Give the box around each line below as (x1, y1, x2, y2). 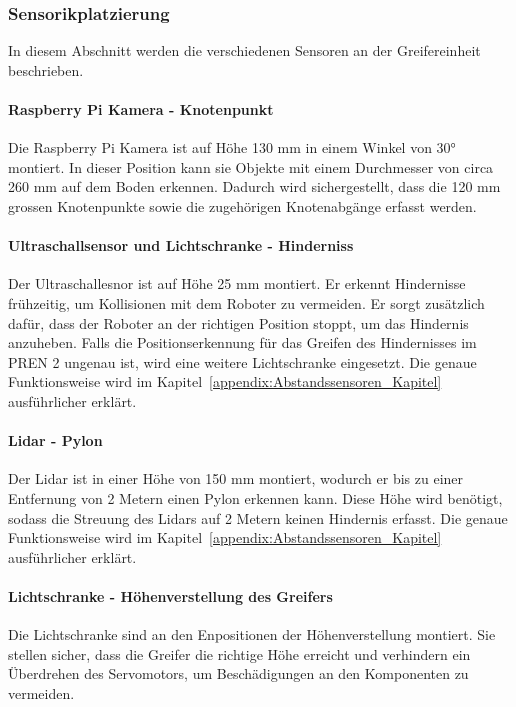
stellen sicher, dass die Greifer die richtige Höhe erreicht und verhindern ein (8, 643, 471, 664)
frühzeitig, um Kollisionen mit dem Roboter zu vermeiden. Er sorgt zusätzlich (8, 292, 485, 313)
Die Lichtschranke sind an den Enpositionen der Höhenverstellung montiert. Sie (8, 624, 496, 645)
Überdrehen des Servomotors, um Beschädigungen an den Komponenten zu (8, 663, 469, 684)
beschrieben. (8, 59, 84, 80)
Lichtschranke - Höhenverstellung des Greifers (8, 585, 333, 606)
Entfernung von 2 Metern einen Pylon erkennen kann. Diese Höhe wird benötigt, (8, 487, 503, 508)
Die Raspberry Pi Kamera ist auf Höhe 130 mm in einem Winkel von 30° (8, 137, 456, 158)
